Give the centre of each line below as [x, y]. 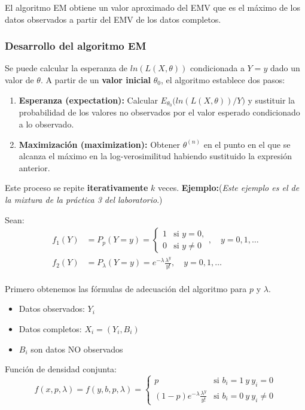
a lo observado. [46, 124]
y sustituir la [271, 100]
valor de [19, 80]
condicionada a [217, 68]
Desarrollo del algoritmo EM [76, 46]
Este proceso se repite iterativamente [77, 188]
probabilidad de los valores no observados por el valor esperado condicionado [159, 112]
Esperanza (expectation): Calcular [88, 100]
